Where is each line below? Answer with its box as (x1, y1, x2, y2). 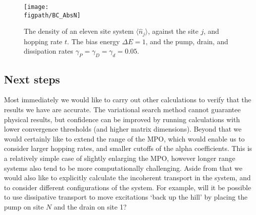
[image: (24, 3, 49, 10)
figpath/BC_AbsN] (24, 11, 81, 19)
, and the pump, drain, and (146, 36, 228, 46)
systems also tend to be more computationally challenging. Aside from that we (4, 162, 243, 173)
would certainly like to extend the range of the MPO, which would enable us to (4, 133, 245, 143)
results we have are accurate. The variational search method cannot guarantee (4, 104, 241, 114)
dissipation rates (24, 46, 73, 56)
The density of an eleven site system (24, 26, 134, 36)
